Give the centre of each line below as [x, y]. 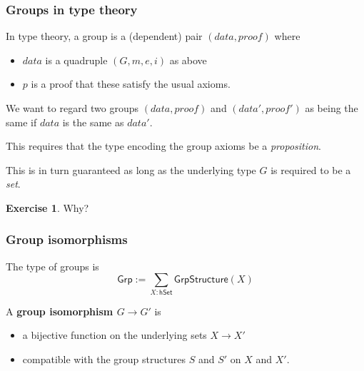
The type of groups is [52, 266]
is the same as [93, 122]
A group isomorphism [60, 311]
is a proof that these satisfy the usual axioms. [131, 84]
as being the [332, 108]
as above [188, 60]
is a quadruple [76, 60]
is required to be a [311, 169]
